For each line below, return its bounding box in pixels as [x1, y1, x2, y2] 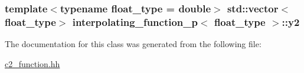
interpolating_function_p [72, 14, 198, 29]
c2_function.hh [5, 57, 60, 69]
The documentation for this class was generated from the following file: [5, 38, 261, 50]
